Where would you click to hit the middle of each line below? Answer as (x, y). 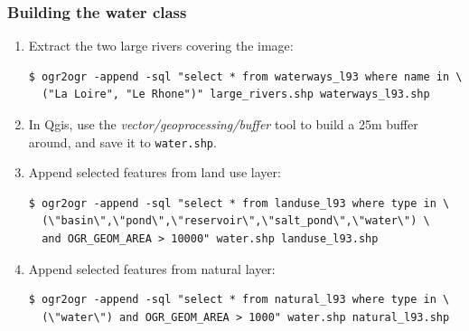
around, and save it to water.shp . (122, 142)
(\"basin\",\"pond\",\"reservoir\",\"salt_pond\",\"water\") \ (236, 221)
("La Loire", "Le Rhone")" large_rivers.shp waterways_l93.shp (236, 95)
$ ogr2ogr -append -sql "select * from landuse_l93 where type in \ (239, 203)
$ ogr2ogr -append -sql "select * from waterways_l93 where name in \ (245, 76)
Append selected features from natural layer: (152, 268)
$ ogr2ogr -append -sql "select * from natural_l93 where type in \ (239, 300)
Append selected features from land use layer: (155, 172)
